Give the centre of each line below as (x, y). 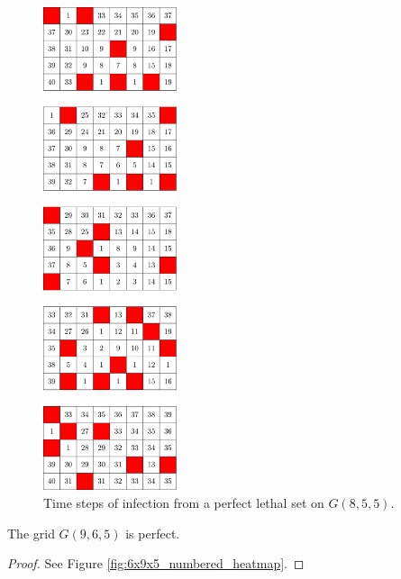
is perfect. (153, 533)
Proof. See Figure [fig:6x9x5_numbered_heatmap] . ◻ (156, 563)
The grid (31, 533)
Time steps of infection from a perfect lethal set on (184, 502)
